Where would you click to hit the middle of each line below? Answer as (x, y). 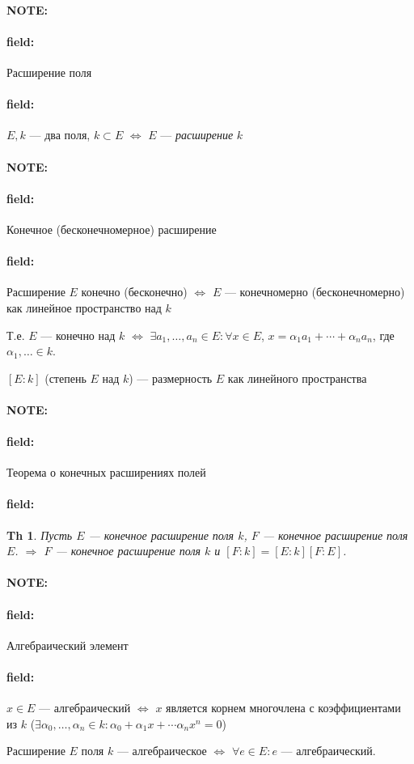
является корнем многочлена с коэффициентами (283, 708)
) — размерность (171, 378)
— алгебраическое (162, 751)
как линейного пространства (297, 378)
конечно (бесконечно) (134, 292)
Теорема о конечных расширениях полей (106, 472)
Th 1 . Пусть (40, 535)
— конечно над (78, 335)
